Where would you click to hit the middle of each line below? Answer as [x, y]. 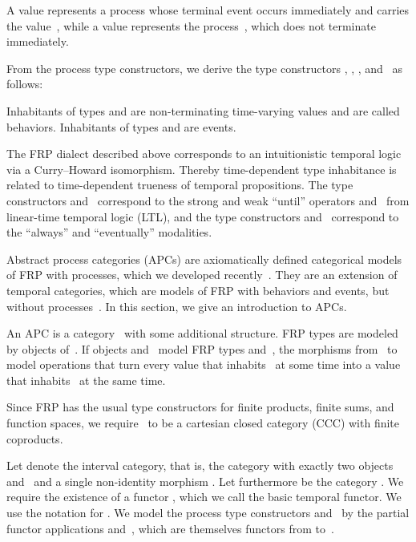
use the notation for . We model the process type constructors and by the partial [208, 513]
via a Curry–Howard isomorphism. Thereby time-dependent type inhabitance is [202, 169]
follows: [25, 84]
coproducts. [35, 438]
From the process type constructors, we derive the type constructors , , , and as [205, 68]
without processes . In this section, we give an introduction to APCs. [177, 306]
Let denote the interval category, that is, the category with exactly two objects [200, 465]
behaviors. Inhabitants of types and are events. [121, 126]
